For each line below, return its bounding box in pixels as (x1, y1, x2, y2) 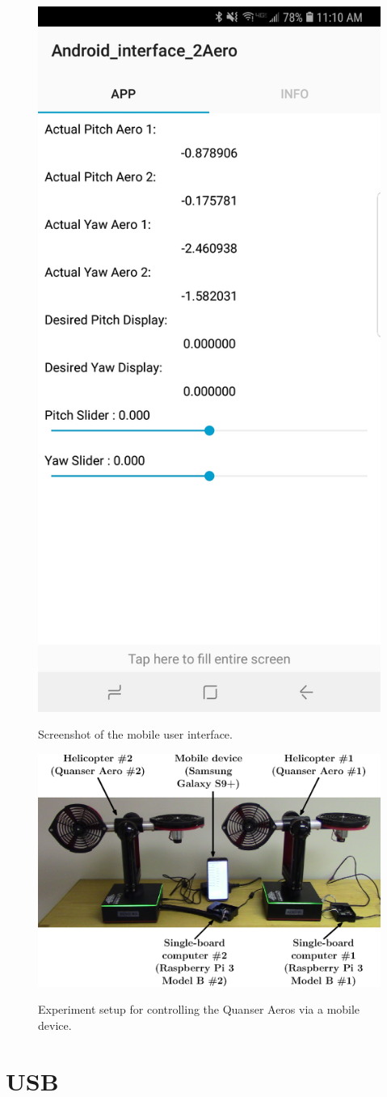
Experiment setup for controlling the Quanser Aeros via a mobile (38, 1001, 360, 1018)
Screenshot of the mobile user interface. (38, 726, 233, 743)
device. (38, 1016, 72, 1033)
